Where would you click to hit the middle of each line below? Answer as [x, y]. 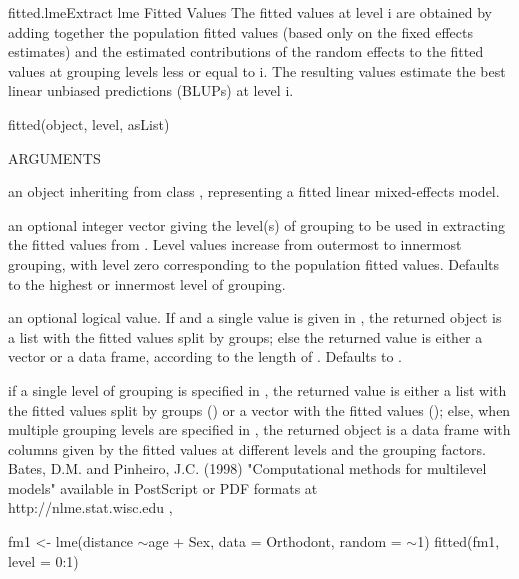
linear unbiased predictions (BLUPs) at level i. [151, 90]
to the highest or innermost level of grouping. [147, 283]
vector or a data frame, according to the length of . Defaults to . [205, 356]
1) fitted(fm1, [458, 541]
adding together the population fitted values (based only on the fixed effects [241, 31]
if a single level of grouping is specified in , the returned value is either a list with [257, 389]
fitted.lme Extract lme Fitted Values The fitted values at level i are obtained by [250, 12]
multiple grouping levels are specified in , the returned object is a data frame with [259, 429]
